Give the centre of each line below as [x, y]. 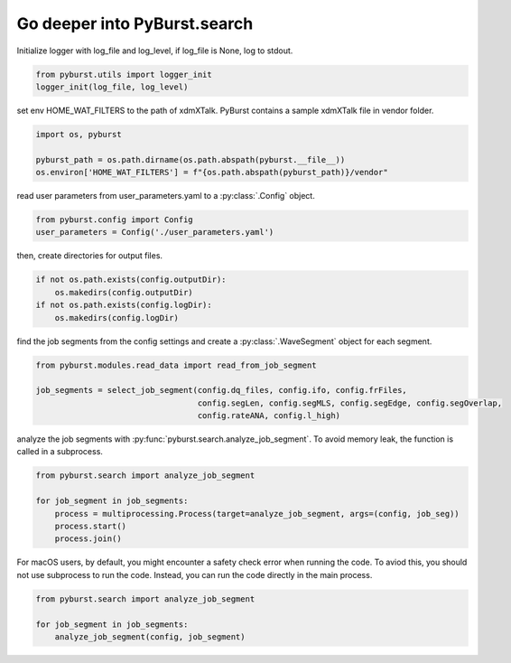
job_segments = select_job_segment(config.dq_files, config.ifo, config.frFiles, [222, 390]
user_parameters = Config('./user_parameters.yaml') [155, 232]
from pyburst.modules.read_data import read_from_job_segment [176, 365]
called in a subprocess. [60, 452]
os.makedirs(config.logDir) [117, 317]
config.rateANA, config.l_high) [269, 416]
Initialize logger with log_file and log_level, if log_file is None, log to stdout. [155, 51]
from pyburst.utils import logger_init [124, 74]
